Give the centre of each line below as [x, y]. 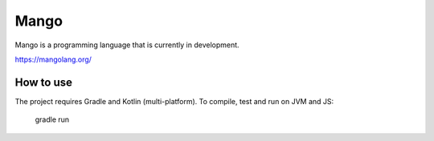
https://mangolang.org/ [53, 59]
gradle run [52, 119]
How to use [43, 82]
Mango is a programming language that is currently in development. [127, 45]
